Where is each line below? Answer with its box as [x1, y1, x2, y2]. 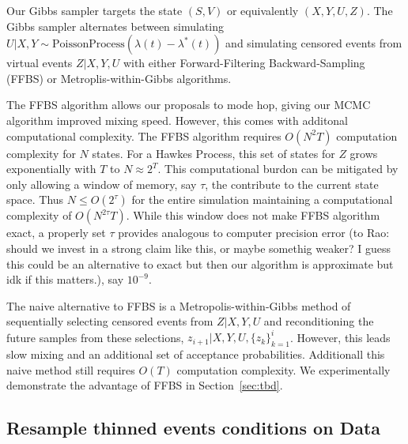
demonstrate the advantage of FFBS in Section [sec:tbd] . [6, 377, 283, 393]
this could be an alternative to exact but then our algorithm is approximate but [6, 255, 394, 272]
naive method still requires [6, 361, 135, 378]
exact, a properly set [6, 224, 106, 241]
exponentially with [6, 160, 96, 177]
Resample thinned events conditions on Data [6, 416, 381, 440]
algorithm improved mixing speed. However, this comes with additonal [6, 111, 349, 128]
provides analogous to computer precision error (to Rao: [118, 224, 390, 241]
